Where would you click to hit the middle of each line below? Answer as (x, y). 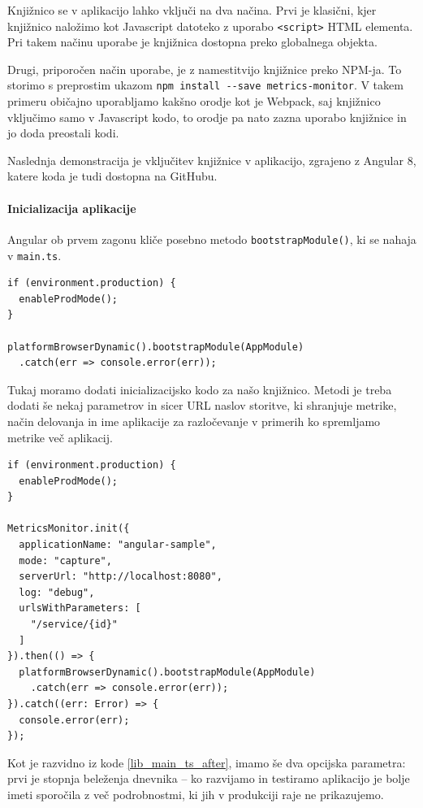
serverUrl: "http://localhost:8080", (121, 577)
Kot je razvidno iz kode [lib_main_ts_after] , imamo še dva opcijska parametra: (207, 762)
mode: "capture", (65, 560)
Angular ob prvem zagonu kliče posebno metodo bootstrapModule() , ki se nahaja (212, 239)
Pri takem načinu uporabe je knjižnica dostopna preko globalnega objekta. (192, 42)
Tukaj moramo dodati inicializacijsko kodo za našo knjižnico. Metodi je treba (200, 389)
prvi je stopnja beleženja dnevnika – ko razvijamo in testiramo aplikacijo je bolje (209, 778)
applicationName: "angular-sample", (118, 545)
